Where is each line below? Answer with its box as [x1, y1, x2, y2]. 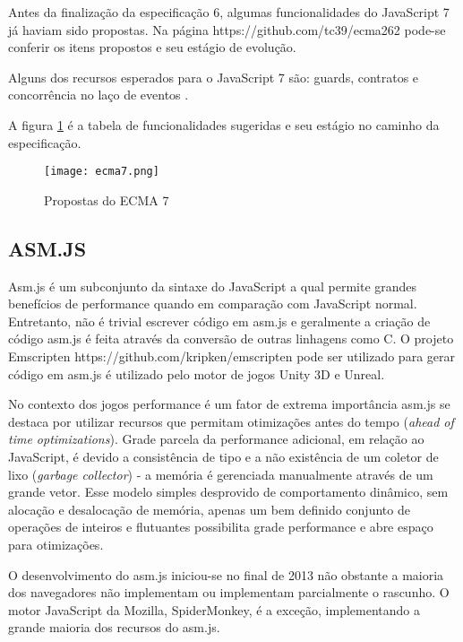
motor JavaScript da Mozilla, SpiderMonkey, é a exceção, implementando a [8, 600, 420, 619]
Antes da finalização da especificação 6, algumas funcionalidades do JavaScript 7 [8, 3, 450, 21]
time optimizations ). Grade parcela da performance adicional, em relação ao [8, 429, 424, 448]
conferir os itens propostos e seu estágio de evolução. [8, 38, 296, 56]
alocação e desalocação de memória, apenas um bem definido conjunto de [8, 499, 410, 518]
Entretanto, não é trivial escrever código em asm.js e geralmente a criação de [8, 311, 431, 330]
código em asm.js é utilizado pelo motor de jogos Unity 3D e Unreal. [8, 364, 385, 383]
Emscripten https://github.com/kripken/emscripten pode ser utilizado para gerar [8, 346, 455, 365]
